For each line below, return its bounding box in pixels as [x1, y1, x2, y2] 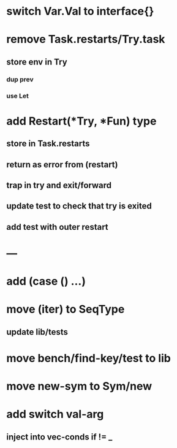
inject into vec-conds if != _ [6, 431, 113, 442]
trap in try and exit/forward [6, 180, 112, 191]
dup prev [6, 75, 34, 83]
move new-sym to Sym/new [6, 379, 153, 393]
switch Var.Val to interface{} [6, 4, 154, 18]
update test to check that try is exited [6, 201, 152, 211]
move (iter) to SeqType [6, 302, 125, 316]
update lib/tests [6, 327, 69, 337]
